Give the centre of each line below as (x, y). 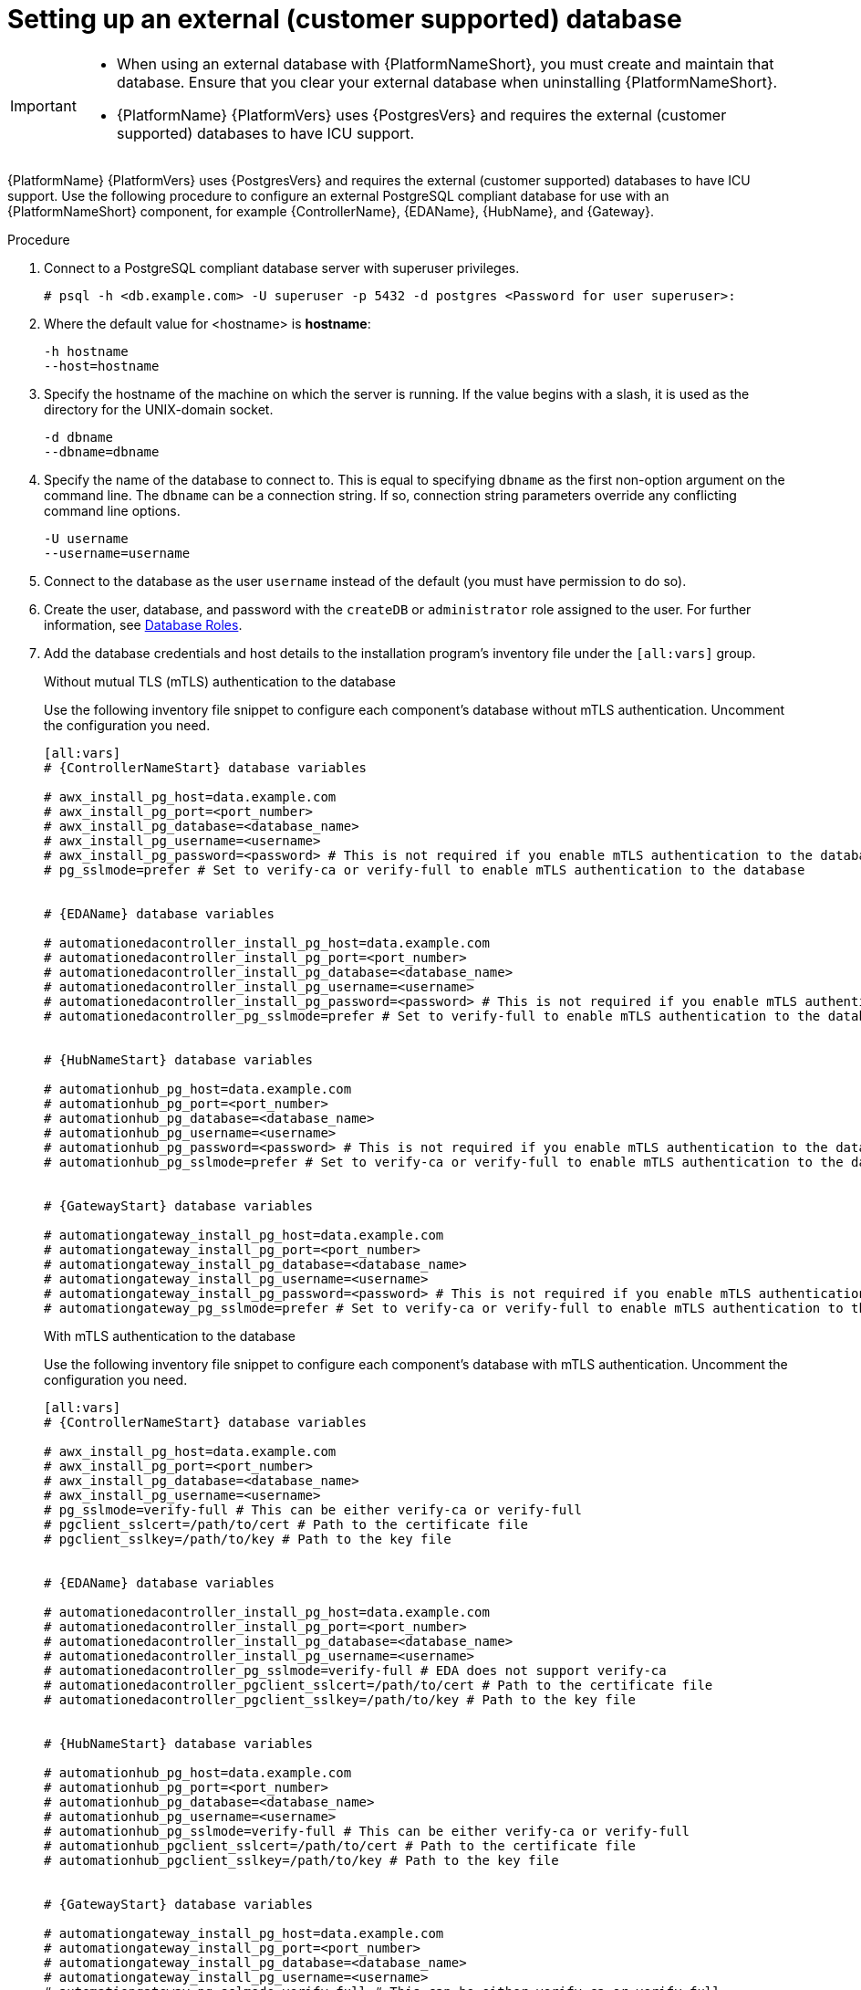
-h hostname (86, 351)
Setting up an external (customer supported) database (345, 19)
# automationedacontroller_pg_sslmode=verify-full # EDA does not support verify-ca (355, 1670)
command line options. (112, 510)
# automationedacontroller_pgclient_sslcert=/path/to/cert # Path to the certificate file (379, 1685)
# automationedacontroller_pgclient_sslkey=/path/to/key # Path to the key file (340, 1699)
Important (43, 105)
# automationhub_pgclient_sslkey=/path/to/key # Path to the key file (301, 1860)
